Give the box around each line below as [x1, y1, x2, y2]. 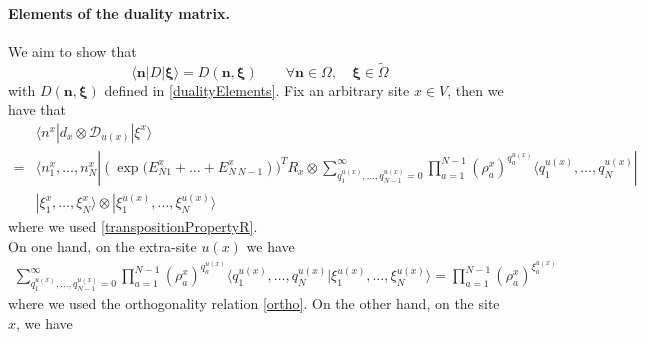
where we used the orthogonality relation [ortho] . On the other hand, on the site [8, 293, 500, 314]
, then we [447, 79, 504, 100]
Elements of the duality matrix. [8, 2, 230, 23]
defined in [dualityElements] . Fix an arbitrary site [104, 79, 410, 100]
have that [8, 99, 66, 120]
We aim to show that [8, 40, 137, 61]
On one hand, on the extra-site [8, 235, 197, 256]
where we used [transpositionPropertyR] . [8, 216, 258, 237]
